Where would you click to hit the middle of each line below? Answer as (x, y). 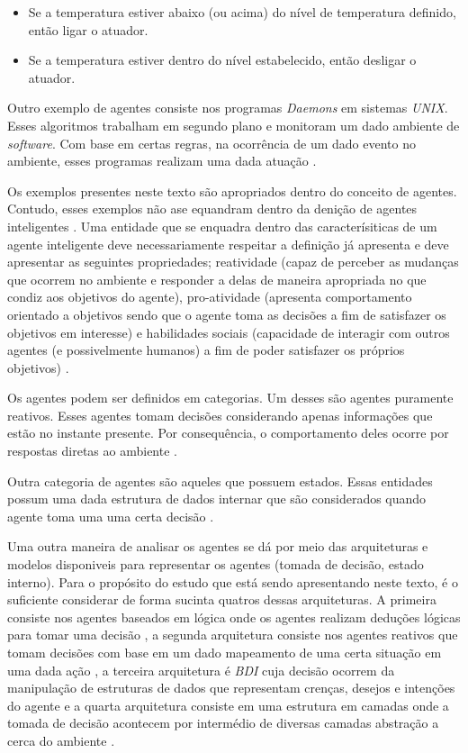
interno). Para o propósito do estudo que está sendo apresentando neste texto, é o (233, 581)
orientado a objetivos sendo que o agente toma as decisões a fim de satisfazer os (227, 314)
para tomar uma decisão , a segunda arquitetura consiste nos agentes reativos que (233, 635)
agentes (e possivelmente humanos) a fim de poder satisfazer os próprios (206, 350)
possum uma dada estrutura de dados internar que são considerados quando (217, 499)
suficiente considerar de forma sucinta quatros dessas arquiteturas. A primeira (222, 599)
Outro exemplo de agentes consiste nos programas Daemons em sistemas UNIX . (228, 108)
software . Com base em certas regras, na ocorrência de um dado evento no (211, 143)
